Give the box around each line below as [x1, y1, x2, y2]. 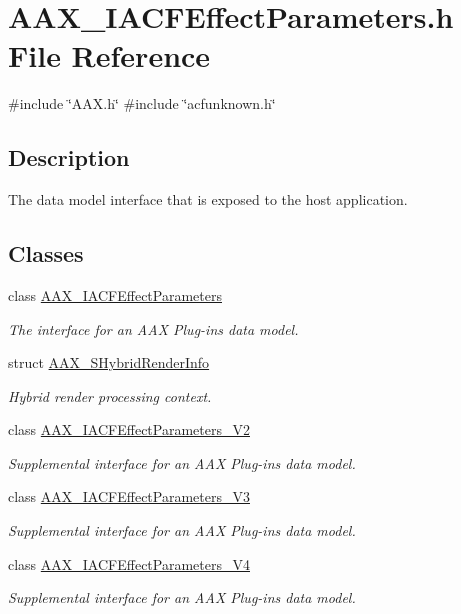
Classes [8, 238, 84, 269]
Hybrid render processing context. [8, 385, 212, 406]
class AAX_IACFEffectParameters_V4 [8, 553, 250, 574]
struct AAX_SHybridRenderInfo [8, 352, 210, 373]
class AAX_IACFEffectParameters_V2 [8, 419, 250, 440]
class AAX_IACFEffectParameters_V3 [8, 486, 250, 507]
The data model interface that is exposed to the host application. [8, 189, 408, 210]
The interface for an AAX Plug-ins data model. [8, 318, 299, 339]
